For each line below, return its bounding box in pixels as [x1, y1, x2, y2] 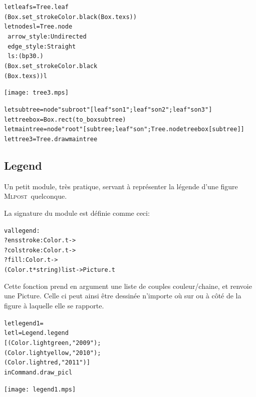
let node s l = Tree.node [4, 23, 73, 31]
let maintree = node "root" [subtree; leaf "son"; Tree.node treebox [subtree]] [4, 126, 244, 133]
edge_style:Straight [8, 43, 76, 50]
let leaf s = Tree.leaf [4, 4, 69, 11]
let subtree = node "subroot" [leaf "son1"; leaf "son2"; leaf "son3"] [4, 106, 212, 113]
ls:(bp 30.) [8, 53, 44, 60]
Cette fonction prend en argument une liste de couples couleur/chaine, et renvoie [4, 280, 252, 291]
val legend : [4, 227, 40, 234]
